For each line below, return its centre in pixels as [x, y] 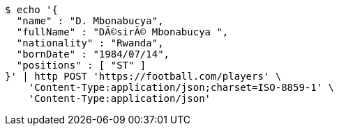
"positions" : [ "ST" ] [81, 65]
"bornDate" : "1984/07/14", [93, 54]
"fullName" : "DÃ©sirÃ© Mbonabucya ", [122, 32]
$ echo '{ [31, 10]
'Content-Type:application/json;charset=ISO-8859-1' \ [181, 87]
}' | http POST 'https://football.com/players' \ [143, 76]
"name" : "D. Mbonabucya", [90, 21]
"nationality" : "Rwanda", [90, 43]
